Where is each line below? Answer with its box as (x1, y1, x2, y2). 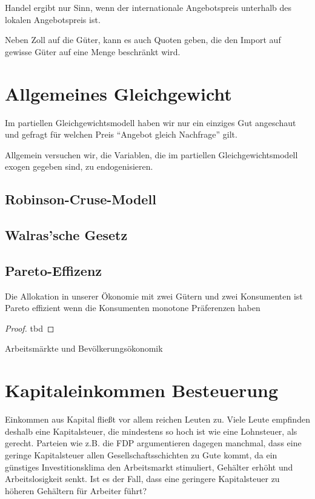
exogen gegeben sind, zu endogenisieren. (5, 160, 153, 173)
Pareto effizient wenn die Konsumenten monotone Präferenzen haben (5, 301, 260, 314)
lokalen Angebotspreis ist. (5, 13, 101, 25)
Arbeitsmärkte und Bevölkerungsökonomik (5, 342, 163, 355)
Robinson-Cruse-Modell (5, 190, 156, 209)
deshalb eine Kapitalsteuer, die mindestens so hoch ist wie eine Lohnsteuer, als (5, 424, 297, 437)
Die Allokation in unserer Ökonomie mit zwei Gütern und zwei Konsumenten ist (5, 289, 303, 302)
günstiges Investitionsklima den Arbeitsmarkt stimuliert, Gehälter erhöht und (5, 460, 293, 473)
